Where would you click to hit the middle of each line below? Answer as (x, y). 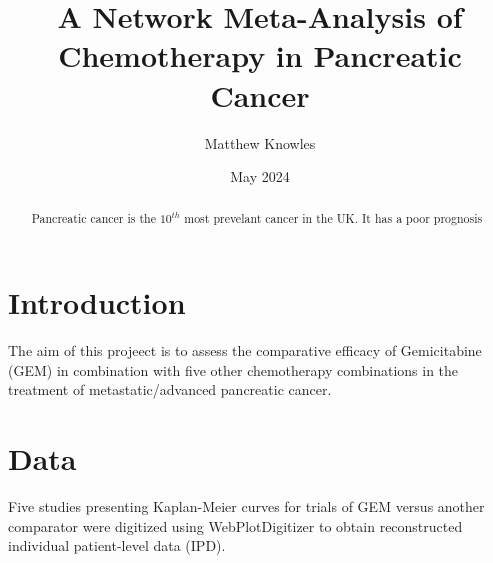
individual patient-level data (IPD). (117, 545)
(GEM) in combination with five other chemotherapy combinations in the (233, 369)
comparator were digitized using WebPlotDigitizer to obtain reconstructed (235, 525)
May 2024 (260, 176)
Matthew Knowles (260, 142)
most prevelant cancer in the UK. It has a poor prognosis (333, 218)
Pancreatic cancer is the (93, 218)
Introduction (97, 302)
